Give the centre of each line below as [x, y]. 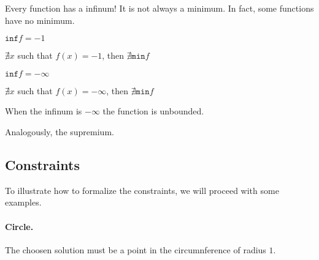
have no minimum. [40, 20]
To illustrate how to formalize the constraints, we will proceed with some [142, 190]
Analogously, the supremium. [60, 131]
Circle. [19, 226]
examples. [23, 202]
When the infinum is [44, 111]
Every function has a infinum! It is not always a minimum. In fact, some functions [159, 8]
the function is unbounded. [153, 111]
